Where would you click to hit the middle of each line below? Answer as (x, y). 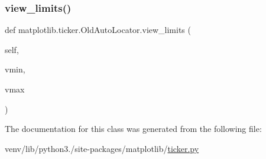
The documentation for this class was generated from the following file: (133, 129)
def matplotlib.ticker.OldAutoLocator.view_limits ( (98, 30)
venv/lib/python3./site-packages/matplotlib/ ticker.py (102, 148)
